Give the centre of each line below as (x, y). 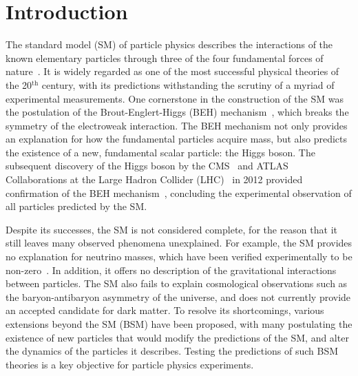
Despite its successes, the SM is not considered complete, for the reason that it (171, 229)
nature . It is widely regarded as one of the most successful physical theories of (172, 71)
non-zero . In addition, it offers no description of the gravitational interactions (171, 270)
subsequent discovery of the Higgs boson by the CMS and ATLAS (147, 166)
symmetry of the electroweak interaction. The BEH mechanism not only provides (177, 125)
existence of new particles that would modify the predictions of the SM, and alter (177, 337)
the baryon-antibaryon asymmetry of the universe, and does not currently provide (178, 296)
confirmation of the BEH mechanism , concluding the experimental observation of (179, 192)
